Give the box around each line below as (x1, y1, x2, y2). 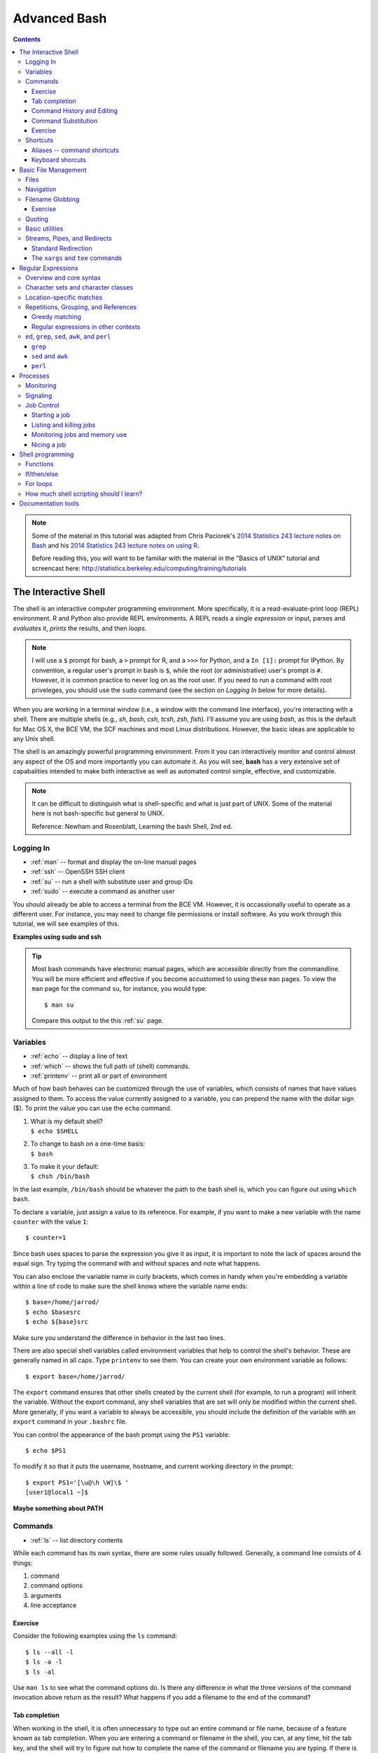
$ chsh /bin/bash (30, 1172, 90, 1181)
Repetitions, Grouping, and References (25, 303, 137, 311)
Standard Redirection (31, 244, 92, 252)
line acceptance (30, 1601, 77, 1609)
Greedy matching (31, 313, 82, 321)
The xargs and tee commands (31, 254, 122, 262)
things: (13, 1559, 33, 1567)
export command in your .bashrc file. (13, 1417, 127, 1426)
